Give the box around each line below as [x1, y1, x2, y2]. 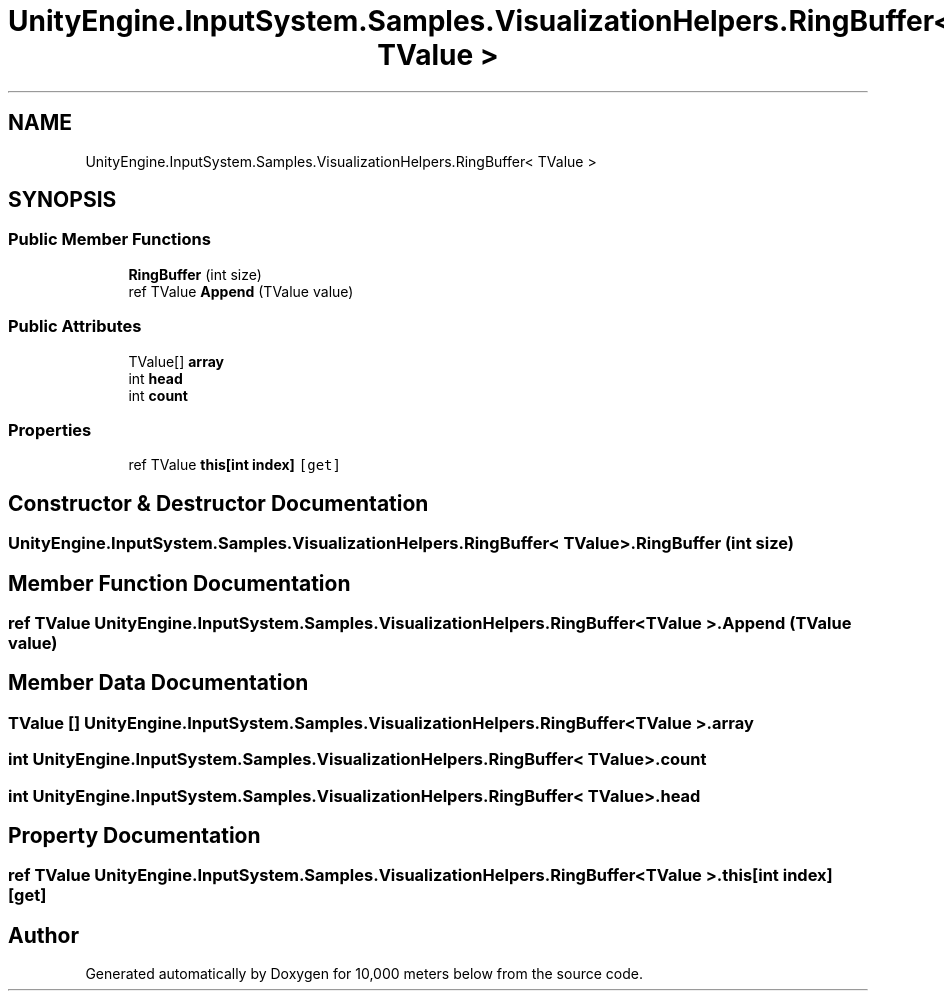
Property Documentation [8, 823, 261, 849]
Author [8, 922, 79, 948]
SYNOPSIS [8, 187, 117, 213]
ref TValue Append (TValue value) [128, 282, 354, 300]
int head [128, 369, 183, 387]
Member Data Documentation [8, 670, 309, 696]
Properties [8, 419, 92, 440]
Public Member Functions [8, 229, 211, 250]
